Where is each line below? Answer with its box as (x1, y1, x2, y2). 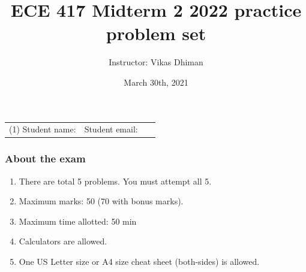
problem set (106, 21, 206, 46)
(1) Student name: (9, 123, 76, 135)
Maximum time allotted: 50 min (19, 214, 137, 227)
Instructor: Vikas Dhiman (109, 56, 203, 68)
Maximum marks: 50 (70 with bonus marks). (19, 195, 184, 207)
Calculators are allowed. (19, 235, 107, 247)
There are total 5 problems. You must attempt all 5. (19, 174, 212, 187)
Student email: (84, 123, 138, 135)
